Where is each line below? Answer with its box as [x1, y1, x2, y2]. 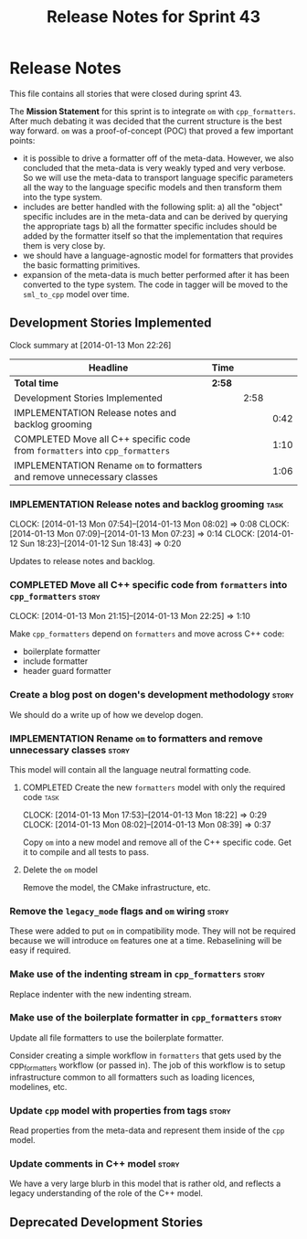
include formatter [22, 656, 89, 667]
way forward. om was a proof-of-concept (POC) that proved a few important [9, 125, 294, 136]
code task [22, 791, 59, 802]
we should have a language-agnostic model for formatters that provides [22, 250, 294, 261]
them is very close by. [22, 240, 106, 251]
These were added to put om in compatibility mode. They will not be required [9, 925, 296, 936]
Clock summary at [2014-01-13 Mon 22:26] [9, 339, 172, 350]
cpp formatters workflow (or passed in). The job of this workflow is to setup [9, 1059, 286, 1073]
